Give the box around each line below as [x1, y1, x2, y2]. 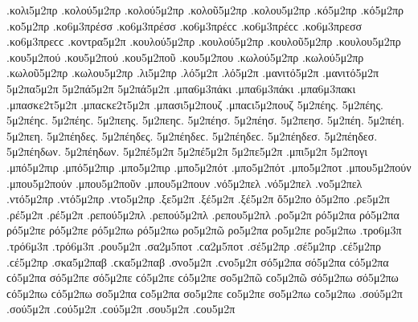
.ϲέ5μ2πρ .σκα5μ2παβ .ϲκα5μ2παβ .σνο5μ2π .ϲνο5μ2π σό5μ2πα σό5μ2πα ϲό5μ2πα [6, 253, 389, 270]
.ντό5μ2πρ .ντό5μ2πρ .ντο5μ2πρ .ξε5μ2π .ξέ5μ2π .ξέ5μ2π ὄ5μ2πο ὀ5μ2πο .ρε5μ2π [6, 190, 390, 207]
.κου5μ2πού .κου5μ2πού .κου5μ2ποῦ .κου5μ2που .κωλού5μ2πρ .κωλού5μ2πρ [6, 48, 364, 65]
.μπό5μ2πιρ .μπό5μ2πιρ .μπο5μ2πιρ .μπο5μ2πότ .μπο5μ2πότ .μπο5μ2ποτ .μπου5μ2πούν [6, 158, 412, 175]
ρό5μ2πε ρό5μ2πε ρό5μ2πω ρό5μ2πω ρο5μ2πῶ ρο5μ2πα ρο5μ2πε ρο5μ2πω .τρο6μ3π [6, 222, 402, 238]
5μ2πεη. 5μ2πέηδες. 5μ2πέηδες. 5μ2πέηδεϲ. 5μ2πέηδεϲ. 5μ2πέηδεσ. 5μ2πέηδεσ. [6, 127, 378, 144]
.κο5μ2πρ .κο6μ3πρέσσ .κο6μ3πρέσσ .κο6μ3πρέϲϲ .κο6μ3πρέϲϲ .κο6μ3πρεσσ [6, 17, 363, 34]
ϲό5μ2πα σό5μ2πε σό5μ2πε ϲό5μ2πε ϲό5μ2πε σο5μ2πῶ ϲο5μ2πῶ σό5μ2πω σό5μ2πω [6, 269, 399, 286]
